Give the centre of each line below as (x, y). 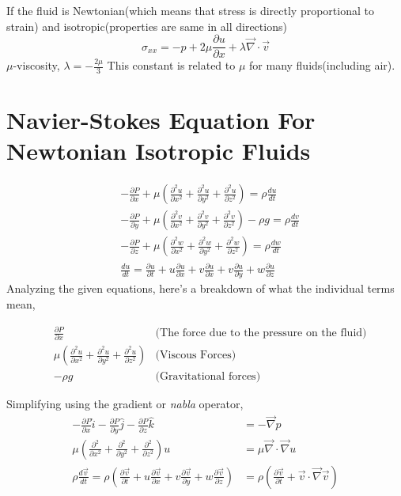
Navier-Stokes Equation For (161, 120)
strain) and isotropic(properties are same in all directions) (147, 26)
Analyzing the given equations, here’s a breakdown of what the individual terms (200, 288)
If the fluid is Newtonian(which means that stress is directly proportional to (190, 10)
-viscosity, (36, 65)
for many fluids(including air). (322, 65)
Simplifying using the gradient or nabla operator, (125, 404)
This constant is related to (171, 65)
